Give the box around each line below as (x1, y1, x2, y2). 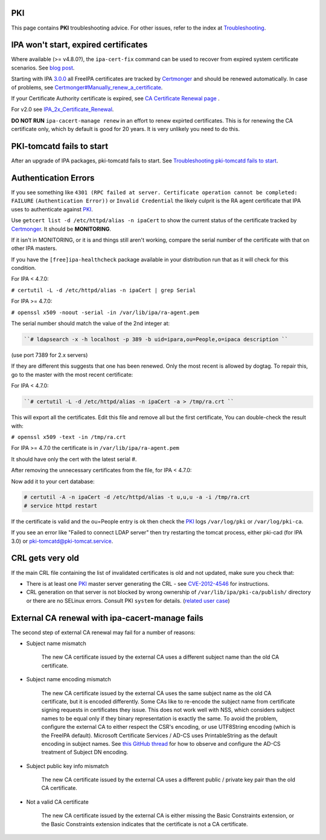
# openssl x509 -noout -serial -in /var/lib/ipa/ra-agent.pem (11, 309, 199, 316)
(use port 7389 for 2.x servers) (11, 351, 88, 359)
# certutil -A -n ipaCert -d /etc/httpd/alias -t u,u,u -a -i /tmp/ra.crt (24, 494, 251, 501)
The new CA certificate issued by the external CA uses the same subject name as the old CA (41, 689, 272, 697)
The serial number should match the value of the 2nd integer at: (11, 320, 170, 327)
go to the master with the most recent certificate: (11, 371, 133, 378)
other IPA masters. (11, 245, 57, 252)
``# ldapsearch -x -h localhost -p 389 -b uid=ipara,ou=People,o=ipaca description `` (24, 336, 289, 343)
